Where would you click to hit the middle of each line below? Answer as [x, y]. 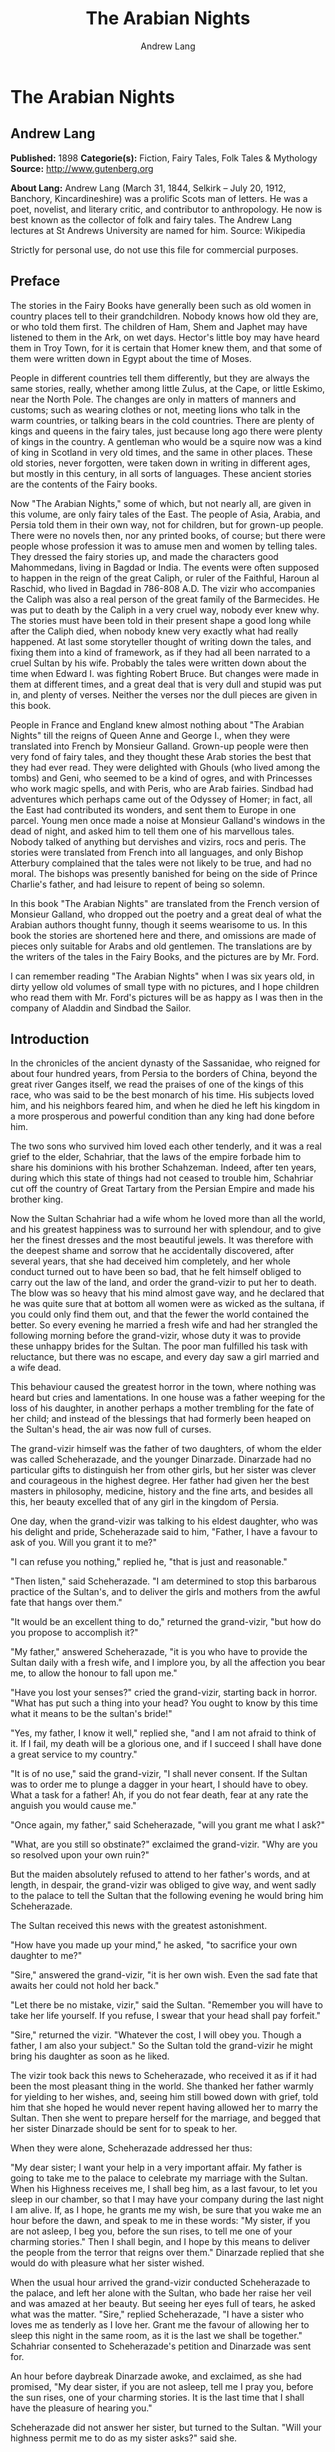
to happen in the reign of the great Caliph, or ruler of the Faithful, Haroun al [165, 578]
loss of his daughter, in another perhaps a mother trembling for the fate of [162, 1408]
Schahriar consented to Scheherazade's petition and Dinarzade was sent [161, 2346]
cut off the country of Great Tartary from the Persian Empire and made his [162, 1189]
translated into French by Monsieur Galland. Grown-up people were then [159, 746]
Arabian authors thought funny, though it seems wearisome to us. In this [159, 924]
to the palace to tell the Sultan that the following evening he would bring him [167, 1896]
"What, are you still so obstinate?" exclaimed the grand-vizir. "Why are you [164, 1844]
